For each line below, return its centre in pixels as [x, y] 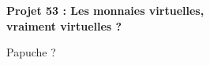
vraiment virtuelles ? [64, 25]
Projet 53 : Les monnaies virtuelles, [105, 10]
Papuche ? [31, 52]
